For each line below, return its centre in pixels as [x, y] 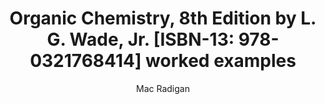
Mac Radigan [163, 88]
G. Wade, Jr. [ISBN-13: [140, 39]
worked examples [221, 61]
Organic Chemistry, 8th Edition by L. [163, 18]
